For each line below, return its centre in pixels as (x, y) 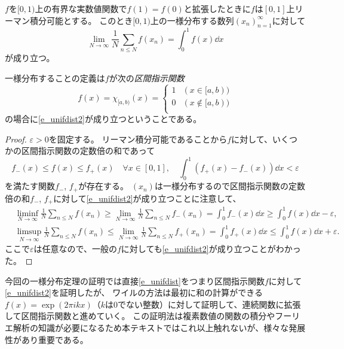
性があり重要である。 (47, 339)
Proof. (16, 139)
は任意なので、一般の (75, 249)
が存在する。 (104, 186)
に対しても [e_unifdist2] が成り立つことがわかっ (211, 249)
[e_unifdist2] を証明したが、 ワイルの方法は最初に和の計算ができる (134, 292)
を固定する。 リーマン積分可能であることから (138, 139)
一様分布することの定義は (55, 78)
